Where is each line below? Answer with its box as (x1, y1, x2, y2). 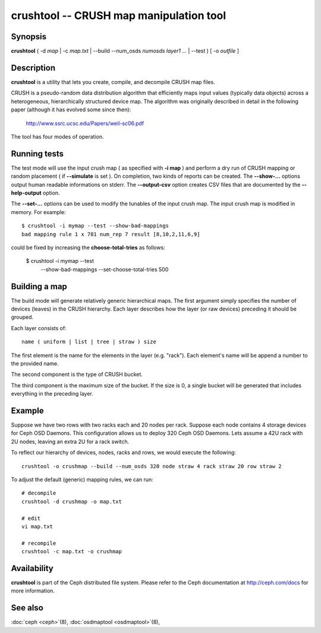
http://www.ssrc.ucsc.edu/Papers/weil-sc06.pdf (26, 120, 144, 127)
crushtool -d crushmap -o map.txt (21, 498, 122, 505)
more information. (11, 587, 55, 594)
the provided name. (11, 360, 59, 367)
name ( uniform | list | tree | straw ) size (21, 339, 157, 345)
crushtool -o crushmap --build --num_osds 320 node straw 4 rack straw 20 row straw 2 (21, 463, 282, 469)
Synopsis (11, 32, 47, 42)
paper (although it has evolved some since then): (11, 106, 131, 113)
